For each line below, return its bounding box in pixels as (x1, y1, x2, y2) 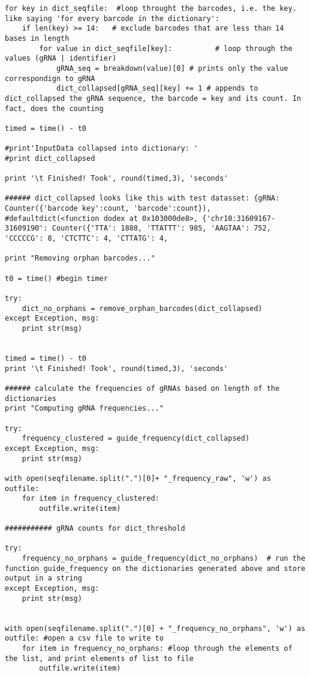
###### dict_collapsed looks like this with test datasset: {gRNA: (5, 194, 280, 203)
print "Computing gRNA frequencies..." (5, 404, 164, 413)
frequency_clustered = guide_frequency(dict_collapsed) (22, 434, 250, 443)
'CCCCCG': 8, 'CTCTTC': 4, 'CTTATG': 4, (5, 234, 168, 243)
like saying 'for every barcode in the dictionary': (5, 14, 219, 23)
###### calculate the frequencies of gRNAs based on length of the (5, 384, 280, 393)
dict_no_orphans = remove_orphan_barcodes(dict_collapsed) (22, 304, 263, 313)
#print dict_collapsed (5, 154, 95, 163)
